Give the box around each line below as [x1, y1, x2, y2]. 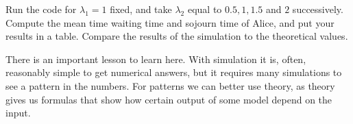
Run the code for [5, 2, 77, 16]
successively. [292, 2, 343, 16]
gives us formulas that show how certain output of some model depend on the [5, 92, 332, 106]
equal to [187, 2, 222, 16]
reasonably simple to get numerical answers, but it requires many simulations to [5, 65, 342, 79]
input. [5, 106, 31, 120]
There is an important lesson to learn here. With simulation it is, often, [5, 51, 306, 66]
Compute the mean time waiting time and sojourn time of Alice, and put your [5, 15, 334, 29]
